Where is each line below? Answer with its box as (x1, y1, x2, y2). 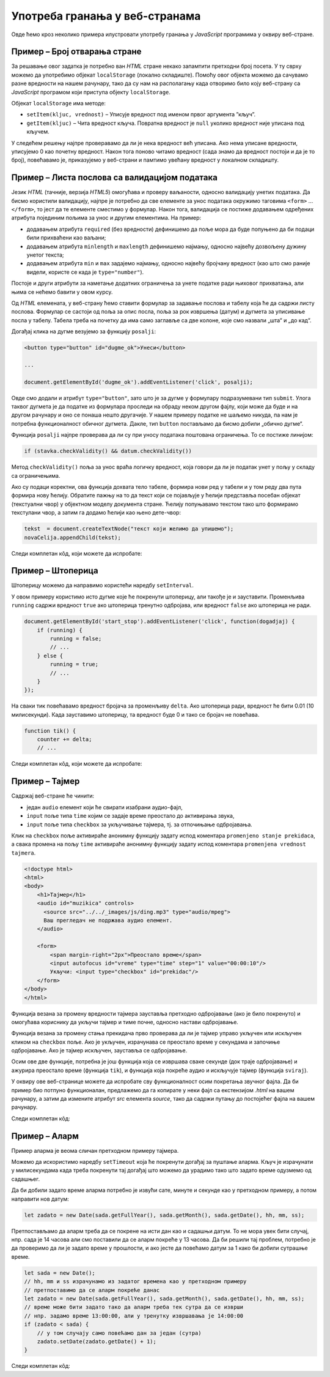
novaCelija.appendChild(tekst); (24, 534, 122, 541)
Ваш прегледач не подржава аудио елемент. (43, 917, 173, 924)
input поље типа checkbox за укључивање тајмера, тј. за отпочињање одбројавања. (26, 821, 253, 828)
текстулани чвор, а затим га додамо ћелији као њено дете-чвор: (11, 509, 182, 516)
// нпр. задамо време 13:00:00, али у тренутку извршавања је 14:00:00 (24, 1312, 244, 1319)
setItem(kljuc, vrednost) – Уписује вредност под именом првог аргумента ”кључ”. (26, 111, 256, 118)
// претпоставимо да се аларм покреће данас (24, 1286, 160, 1294)
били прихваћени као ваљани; (26, 234, 106, 241)
